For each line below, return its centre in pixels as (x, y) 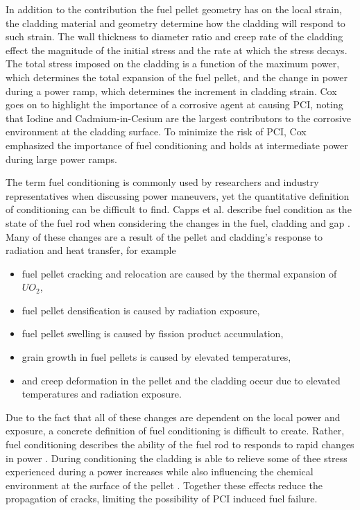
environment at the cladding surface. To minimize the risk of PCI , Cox (156, 131)
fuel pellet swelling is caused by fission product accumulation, (153, 333)
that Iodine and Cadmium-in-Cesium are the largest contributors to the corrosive (178, 118)
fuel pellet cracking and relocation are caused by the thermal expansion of (179, 273)
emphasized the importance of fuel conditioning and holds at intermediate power (177, 145)
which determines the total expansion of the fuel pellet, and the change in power (177, 77)
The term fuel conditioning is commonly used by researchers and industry (162, 182)
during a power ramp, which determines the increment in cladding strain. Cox (171, 91)
